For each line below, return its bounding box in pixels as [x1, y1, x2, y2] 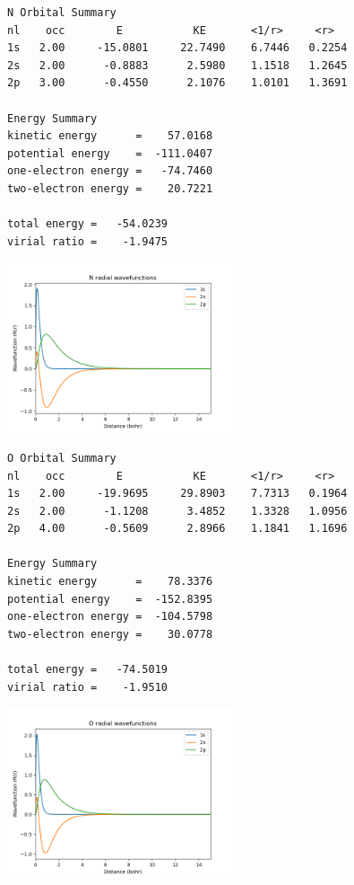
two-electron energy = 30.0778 [7, 627, 213, 641]
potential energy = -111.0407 [7, 146, 213, 160]
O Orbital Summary [7, 451, 117, 465]
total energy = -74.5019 [7, 663, 168, 677]
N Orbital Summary [7, 6, 117, 19]
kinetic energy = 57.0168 [7, 129, 213, 143]
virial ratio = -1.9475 [7, 235, 168, 248]
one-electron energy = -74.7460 [7, 164, 213, 178]
